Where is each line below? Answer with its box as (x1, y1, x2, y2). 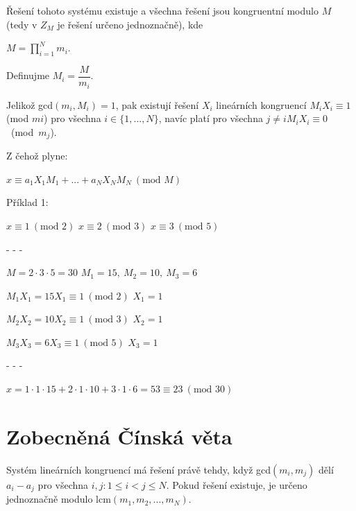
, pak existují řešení (115, 97, 199, 112)
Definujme (6, 68, 50, 83)
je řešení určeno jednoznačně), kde (57, 17, 203, 31)
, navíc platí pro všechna (158, 111, 263, 125)
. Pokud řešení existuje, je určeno (166, 477, 307, 492)
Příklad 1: (6, 195, 49, 209)
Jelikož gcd (6, 97, 53, 112)
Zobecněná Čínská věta (6, 422, 232, 450)
